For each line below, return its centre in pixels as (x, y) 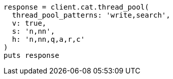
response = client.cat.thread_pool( (76, 7)
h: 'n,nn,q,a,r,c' (48, 39)
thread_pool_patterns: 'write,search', (91, 15)
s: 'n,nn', (33, 31)
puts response (31, 55)
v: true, (29, 23)
